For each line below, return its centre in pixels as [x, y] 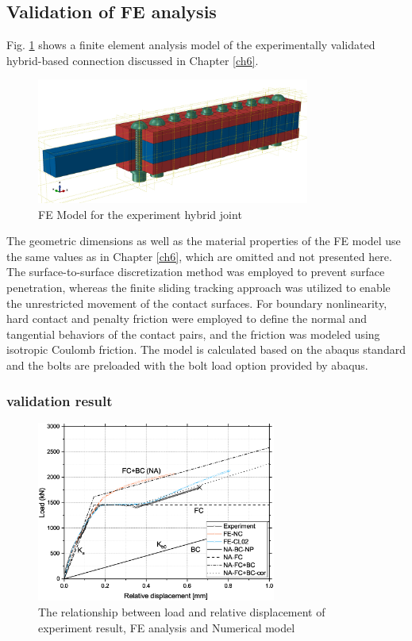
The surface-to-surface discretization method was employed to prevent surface [196, 272]
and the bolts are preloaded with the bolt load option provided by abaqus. [187, 365]
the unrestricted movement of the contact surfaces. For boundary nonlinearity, [197, 303]
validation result [60, 400]
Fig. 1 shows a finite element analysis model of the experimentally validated [191, 45]
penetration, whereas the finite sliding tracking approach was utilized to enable [198, 288]
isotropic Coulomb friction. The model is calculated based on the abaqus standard [206, 349]
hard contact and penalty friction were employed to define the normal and [187, 319]
